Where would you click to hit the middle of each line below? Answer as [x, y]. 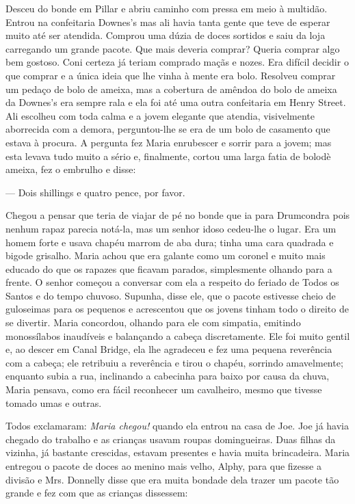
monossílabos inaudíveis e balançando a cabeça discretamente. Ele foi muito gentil [178, 335]
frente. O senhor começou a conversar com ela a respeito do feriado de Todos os [172, 282]
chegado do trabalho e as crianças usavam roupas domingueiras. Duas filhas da [171, 439]
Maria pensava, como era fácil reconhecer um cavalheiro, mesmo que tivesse [164, 389]
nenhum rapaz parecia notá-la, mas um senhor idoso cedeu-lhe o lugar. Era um [171, 228]
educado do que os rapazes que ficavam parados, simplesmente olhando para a [169, 268]
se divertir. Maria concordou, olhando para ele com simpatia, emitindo [153, 322]
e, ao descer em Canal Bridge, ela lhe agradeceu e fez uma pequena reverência [169, 349]
